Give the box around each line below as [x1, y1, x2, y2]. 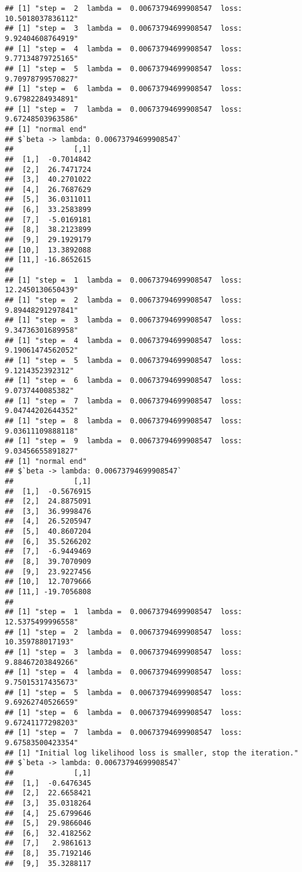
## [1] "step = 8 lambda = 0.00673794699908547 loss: [5, 416, 242, 425]
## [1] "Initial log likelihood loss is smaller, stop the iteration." [5, 748, 298, 757]
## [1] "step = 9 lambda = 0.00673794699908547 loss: [5, 437, 242, 446]
